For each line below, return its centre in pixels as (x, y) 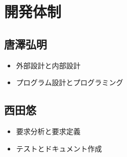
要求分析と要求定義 (48, 131)
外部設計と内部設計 (48, 65)
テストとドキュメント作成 (59, 148)
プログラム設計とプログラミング (70, 82)
